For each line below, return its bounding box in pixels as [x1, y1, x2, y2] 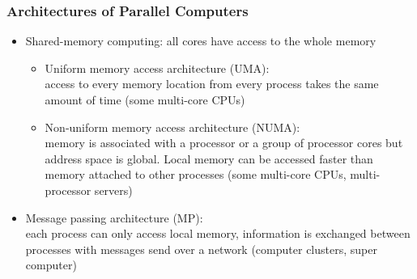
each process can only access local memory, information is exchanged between [25, 225, 411, 242]
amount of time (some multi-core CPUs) [45, 91, 245, 108]
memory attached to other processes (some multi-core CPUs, [45, 166, 347, 183]
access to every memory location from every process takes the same [45, 75, 379, 92]
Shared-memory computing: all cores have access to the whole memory [25, 32, 377, 49]
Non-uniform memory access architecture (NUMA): [45, 118, 300, 135]
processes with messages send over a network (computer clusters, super [25, 240, 377, 257]
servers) [94, 181, 133, 198]
